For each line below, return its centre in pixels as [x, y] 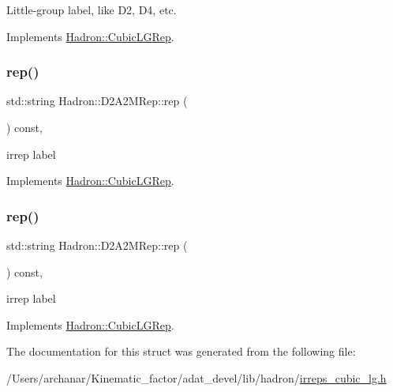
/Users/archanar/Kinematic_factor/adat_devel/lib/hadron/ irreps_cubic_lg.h [196, 377]
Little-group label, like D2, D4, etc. [92, 9]
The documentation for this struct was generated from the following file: [181, 351]
